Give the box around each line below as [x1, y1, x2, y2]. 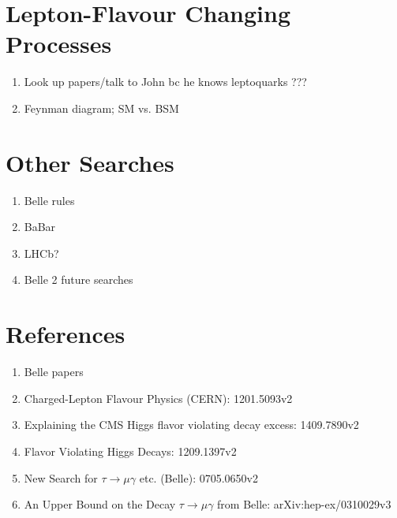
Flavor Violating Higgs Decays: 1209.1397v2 [24, 442, 237, 459]
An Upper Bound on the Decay [24, 496, 176, 512]
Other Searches [6, 146, 174, 178]
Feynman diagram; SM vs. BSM [24, 99, 179, 116]
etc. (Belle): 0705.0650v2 [139, 469, 259, 486]
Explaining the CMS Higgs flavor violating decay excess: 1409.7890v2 [24, 416, 359, 433]
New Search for [24, 469, 98, 486]
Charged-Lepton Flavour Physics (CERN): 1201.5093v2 [24, 389, 293, 406]
